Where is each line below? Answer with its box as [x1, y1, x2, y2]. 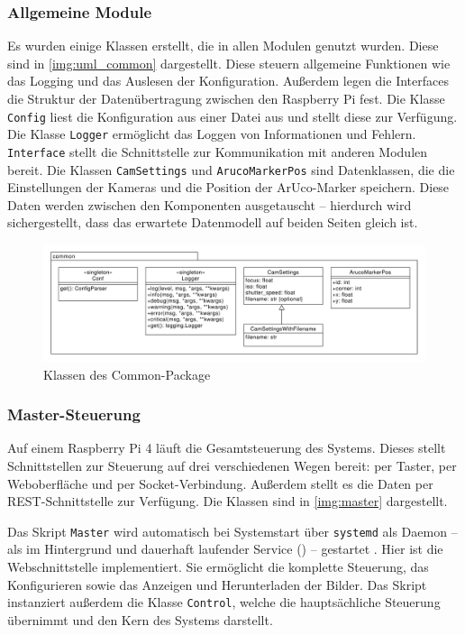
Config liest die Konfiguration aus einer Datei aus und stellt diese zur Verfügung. [7, 106, 458, 125]
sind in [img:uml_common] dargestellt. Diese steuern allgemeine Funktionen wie [7, 53, 451, 72]
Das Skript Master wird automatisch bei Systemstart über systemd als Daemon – [7, 521, 458, 540]
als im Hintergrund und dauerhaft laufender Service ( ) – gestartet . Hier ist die [7, 539, 443, 558]
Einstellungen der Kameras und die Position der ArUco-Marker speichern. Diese [7, 178, 450, 197]
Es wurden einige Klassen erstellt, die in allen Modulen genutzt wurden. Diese [7, 36, 439, 55]
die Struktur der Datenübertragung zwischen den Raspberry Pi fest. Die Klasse [7, 89, 445, 107]
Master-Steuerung [7, 403, 141, 426]
